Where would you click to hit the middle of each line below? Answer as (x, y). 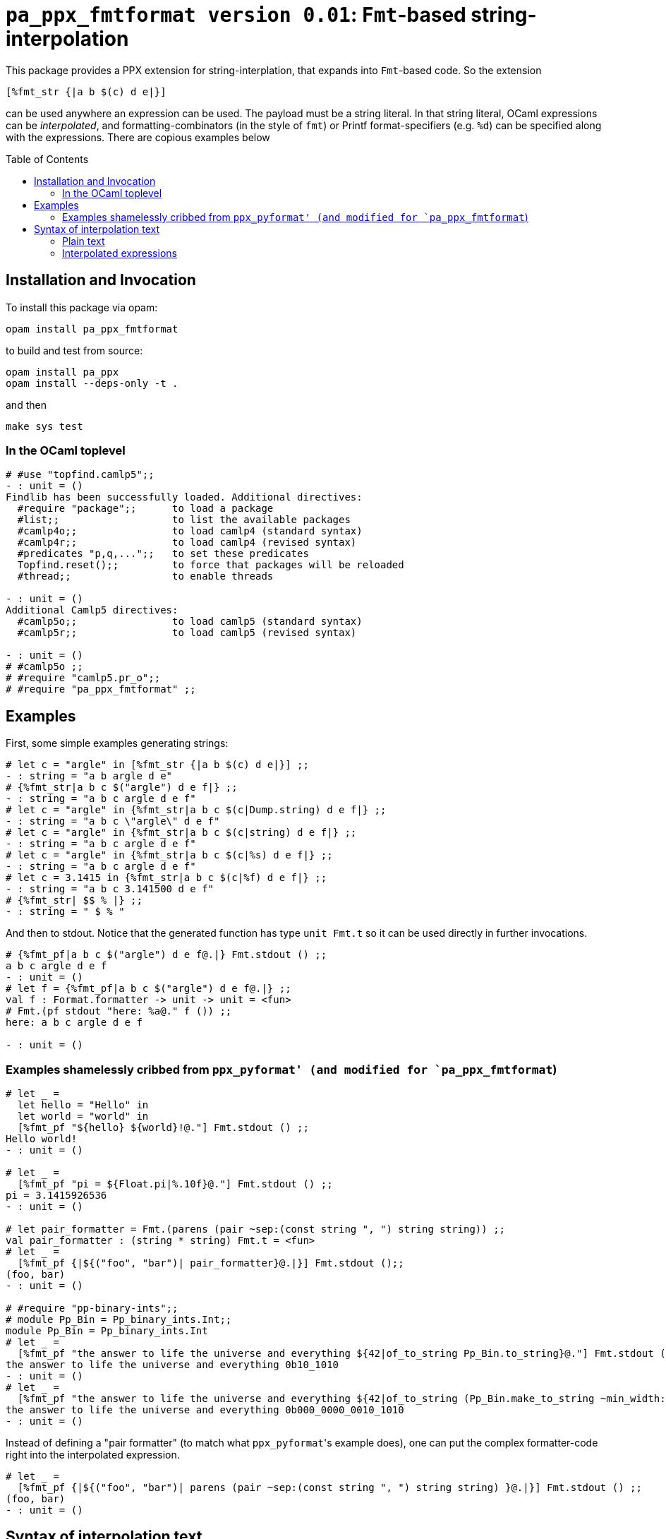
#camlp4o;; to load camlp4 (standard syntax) (190, 531)
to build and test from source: (74, 350)
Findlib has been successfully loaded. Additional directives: (184, 497)
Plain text (84, 241)
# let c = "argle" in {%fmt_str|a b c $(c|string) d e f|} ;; (181, 833)
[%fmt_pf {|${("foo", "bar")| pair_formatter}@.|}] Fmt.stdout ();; (211, 1263)
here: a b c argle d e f (74, 1023)
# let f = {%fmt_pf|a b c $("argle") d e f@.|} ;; (149, 989)
